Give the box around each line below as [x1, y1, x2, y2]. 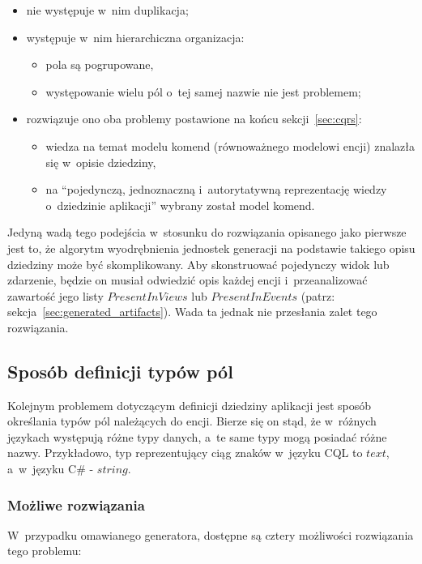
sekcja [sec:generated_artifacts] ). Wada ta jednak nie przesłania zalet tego [7, 303, 377, 320]
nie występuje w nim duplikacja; [26, 2, 189, 18]
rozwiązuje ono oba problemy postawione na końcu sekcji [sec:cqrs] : [26, 110, 362, 127]
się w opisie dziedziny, [45, 153, 156, 170]
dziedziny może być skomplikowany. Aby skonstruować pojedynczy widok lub [7, 255, 390, 272]
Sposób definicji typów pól [7, 358, 233, 383]
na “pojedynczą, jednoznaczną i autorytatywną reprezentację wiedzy [45, 181, 387, 198]
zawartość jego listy [7, 287, 104, 304]
